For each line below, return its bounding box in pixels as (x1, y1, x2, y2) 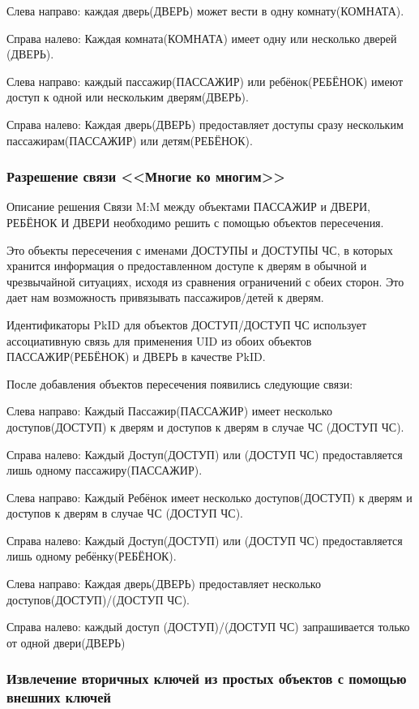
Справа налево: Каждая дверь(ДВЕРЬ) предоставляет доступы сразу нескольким (6, 115, 404, 132)
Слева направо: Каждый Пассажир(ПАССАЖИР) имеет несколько (6, 402, 332, 419)
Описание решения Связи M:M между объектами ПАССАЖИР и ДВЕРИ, (6, 198, 370, 215)
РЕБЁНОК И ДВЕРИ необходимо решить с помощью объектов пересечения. (6, 213, 384, 230)
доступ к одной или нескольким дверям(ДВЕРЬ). (6, 88, 249, 105)
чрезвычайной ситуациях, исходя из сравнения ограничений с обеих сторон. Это (6, 273, 404, 290)
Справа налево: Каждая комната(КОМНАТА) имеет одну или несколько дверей (6, 29, 397, 46)
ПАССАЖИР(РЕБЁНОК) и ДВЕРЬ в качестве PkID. (6, 348, 266, 365)
